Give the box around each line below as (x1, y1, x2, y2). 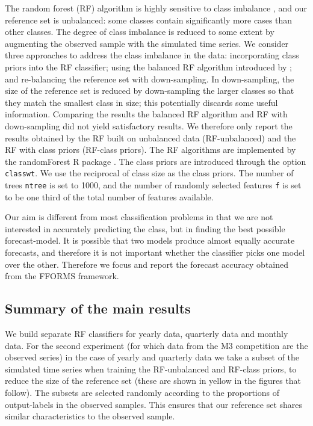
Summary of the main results (5, 299, 191, 318)
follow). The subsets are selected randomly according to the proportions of (5, 386, 279, 398)
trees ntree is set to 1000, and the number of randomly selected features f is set (5, 178, 302, 191)
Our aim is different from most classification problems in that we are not (5, 211, 273, 223)
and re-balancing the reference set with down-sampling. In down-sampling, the (5, 72, 294, 85)
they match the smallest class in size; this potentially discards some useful (5, 96, 278, 108)
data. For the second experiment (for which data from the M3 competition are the (5, 339, 308, 351)
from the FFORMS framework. (5, 270, 119, 282)
